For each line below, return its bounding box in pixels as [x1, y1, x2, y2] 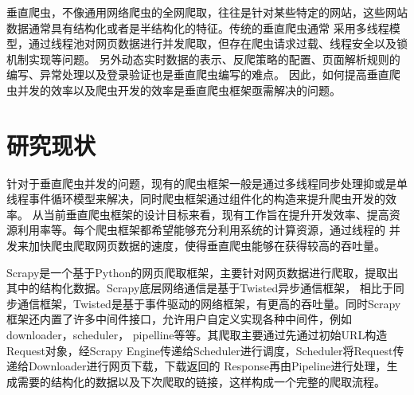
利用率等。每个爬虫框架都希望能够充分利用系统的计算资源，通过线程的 [17, 221, 385, 238]
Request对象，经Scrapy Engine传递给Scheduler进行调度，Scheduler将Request [6, 342, 393, 358]
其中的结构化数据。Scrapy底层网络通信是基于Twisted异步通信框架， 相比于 [6, 280, 393, 296]
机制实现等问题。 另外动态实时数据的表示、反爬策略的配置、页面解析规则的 [6, 50, 400, 67]
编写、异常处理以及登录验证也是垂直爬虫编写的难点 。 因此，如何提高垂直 [6, 66, 389, 83]
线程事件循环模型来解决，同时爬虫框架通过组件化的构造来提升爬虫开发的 [6, 190, 385, 207]
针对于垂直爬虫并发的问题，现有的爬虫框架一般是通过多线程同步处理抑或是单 [6, 174, 408, 191]
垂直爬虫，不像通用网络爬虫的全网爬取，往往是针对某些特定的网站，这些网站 [6, 4, 408, 20]
